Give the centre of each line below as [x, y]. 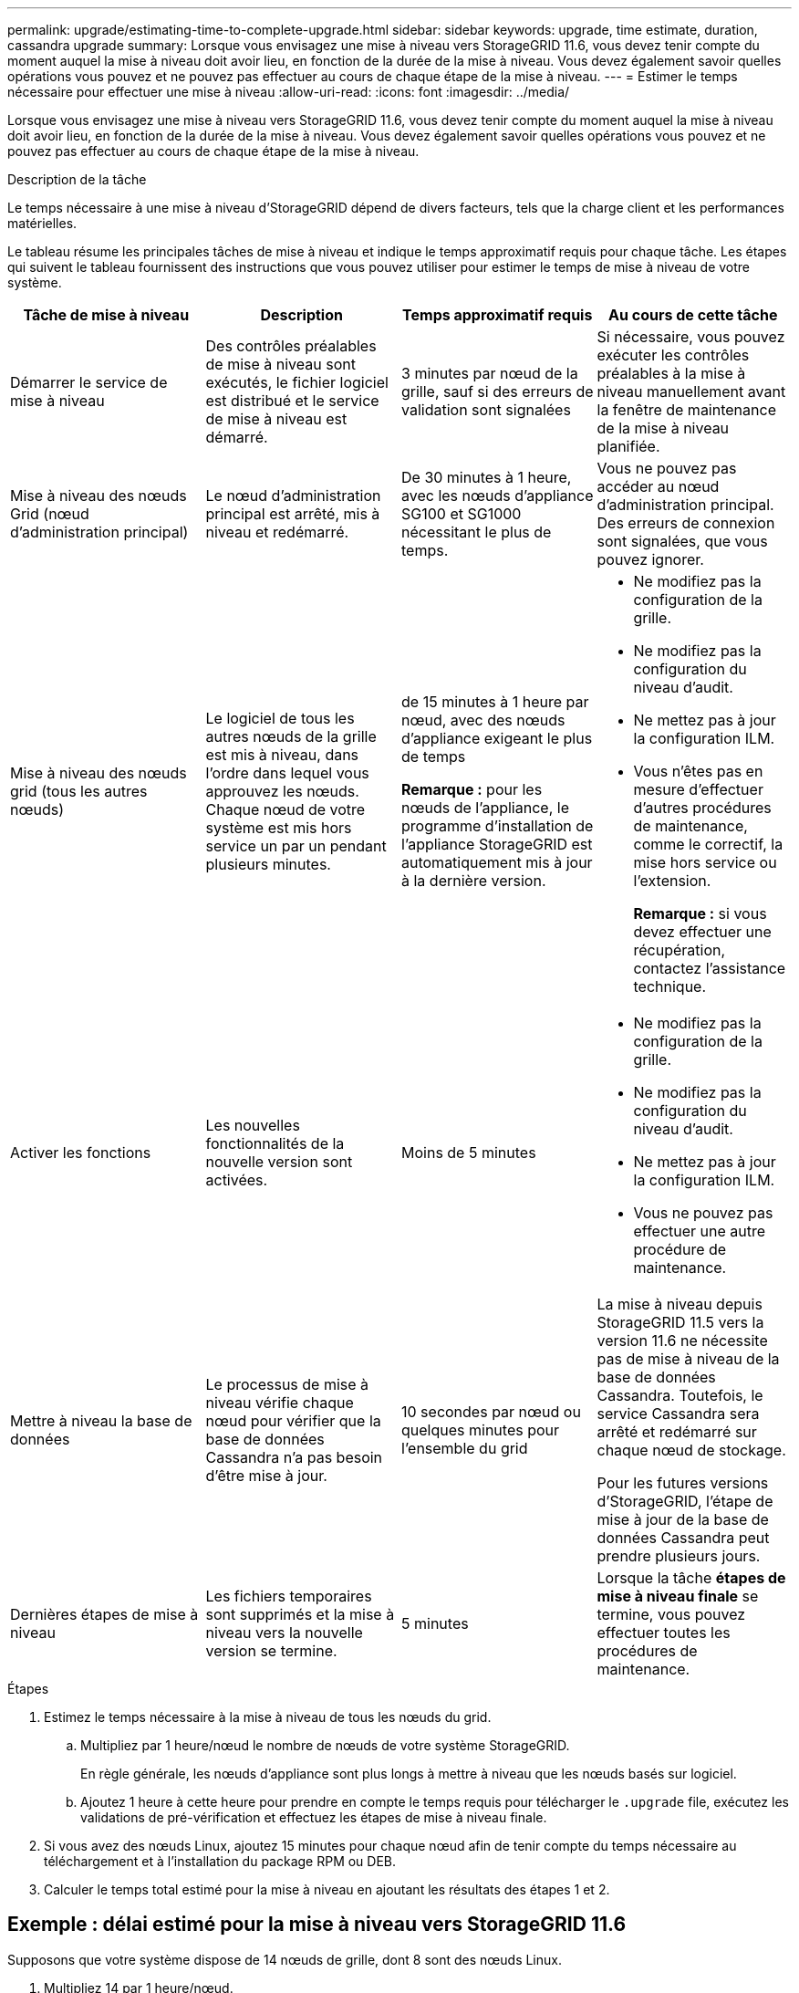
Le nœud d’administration [293, 496]
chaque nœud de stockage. [691, 1450]
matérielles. [42, 223]
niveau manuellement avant [691, 391]
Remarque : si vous [700, 913]
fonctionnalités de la [275, 1143]
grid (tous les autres [79, 791]
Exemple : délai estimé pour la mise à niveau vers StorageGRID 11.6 [317, 1925]
